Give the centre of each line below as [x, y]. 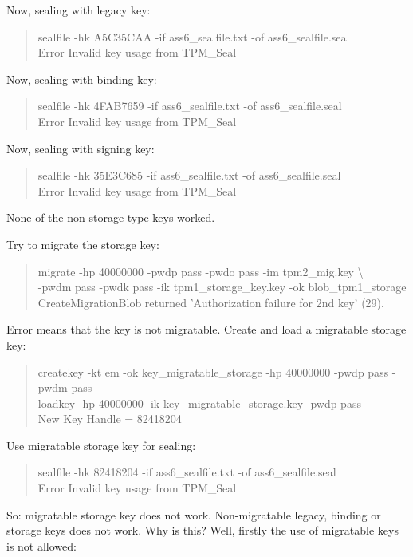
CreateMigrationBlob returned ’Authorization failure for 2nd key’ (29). [211, 302]
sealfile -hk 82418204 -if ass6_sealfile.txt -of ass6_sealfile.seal [187, 472]
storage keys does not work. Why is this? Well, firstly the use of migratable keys [203, 530]
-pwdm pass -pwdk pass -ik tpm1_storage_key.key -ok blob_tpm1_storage [222, 287]
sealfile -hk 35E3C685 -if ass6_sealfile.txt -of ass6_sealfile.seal [189, 175]
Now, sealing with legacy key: [79, 10]
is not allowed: [41, 545]
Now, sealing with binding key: [82, 79]
